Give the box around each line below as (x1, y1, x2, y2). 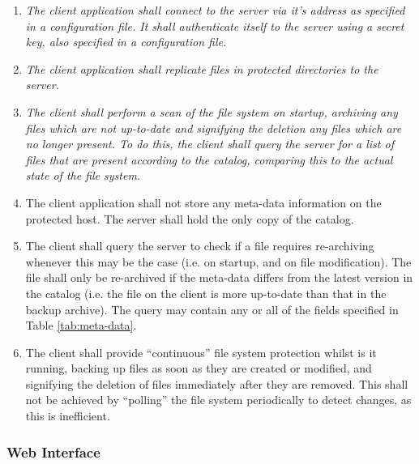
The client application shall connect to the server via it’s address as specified (25, 2, 405, 18)
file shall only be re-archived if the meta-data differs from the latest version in (25, 269, 413, 286)
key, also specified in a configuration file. (25, 33, 227, 50)
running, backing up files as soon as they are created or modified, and (25, 360, 372, 377)
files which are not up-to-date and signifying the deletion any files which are (25, 119, 402, 136)
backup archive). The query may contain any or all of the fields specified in (25, 300, 399, 317)
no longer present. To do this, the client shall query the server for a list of (25, 135, 394, 152)
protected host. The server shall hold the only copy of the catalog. (25, 210, 354, 227)
